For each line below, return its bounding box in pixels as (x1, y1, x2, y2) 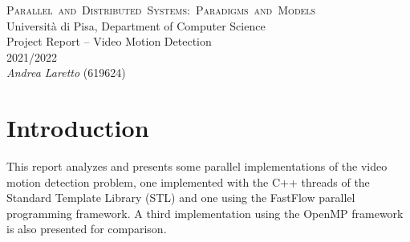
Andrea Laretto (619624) (6, 64, 126, 81)
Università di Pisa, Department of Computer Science (6, 17, 266, 34)
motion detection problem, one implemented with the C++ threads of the (6, 173, 370, 190)
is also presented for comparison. (6, 220, 167, 237)
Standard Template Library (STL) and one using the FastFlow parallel (6, 189, 355, 206)
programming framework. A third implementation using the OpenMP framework (6, 204, 404, 221)
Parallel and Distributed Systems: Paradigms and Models (6, 2, 316, 18)
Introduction (6, 111, 149, 144)
